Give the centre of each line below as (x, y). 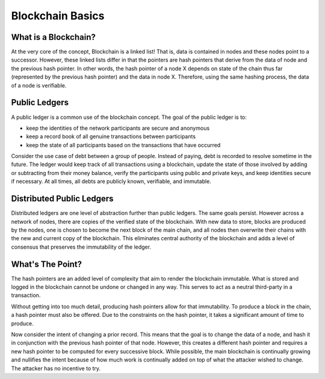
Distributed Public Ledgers (62, 199)
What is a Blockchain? (53, 37)
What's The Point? (47, 264)
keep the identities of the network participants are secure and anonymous (118, 128)
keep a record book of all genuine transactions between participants (111, 136)
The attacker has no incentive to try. (56, 368)
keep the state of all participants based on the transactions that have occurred (123, 145)
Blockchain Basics (58, 16)
